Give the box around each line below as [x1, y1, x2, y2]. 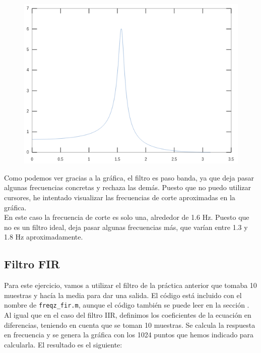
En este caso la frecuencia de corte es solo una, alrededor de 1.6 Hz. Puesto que [4, 212, 249, 222]
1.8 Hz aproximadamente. [4, 231, 83, 242]
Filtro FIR [4, 256, 60, 272]
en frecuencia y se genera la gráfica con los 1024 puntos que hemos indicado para [4, 329, 254, 340]
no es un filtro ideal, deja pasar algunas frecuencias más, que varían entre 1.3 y [4, 221, 248, 232]
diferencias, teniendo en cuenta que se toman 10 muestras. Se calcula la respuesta [4, 319, 255, 330]
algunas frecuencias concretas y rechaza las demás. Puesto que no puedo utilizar [4, 182, 251, 193]
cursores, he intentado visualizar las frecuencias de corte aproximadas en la [4, 192, 235, 203]
